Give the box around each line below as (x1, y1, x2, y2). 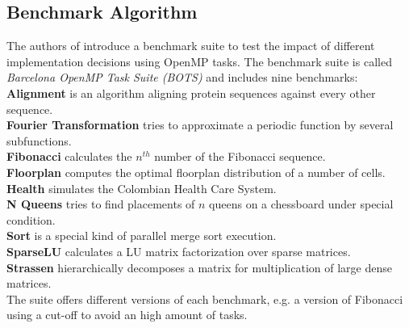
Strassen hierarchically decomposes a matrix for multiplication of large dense (6, 259, 392, 275)
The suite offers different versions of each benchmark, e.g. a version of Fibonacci (6, 290, 403, 307)
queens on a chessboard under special (209, 196, 394, 212)
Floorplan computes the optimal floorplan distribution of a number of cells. (6, 163, 386, 180)
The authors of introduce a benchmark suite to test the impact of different (6, 37, 375, 54)
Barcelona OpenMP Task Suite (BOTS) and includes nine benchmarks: (6, 69, 358, 86)
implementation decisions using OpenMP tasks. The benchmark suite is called (6, 53, 392, 69)
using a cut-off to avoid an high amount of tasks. (6, 306, 248, 323)
